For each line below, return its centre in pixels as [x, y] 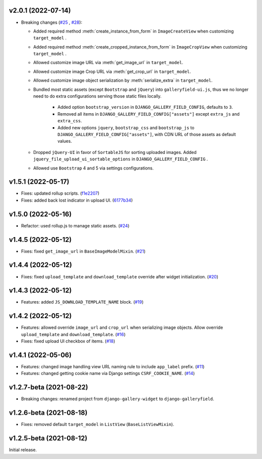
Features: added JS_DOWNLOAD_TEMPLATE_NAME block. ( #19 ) [82, 302]
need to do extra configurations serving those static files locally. [98, 96]
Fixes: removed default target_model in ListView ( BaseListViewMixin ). [98, 425]
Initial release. [23, 450]
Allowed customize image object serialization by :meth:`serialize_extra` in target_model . [123, 81]
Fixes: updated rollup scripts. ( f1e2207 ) [60, 193]
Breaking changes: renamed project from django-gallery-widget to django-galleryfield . [118, 399]
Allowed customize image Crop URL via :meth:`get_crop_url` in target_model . [112, 71]
